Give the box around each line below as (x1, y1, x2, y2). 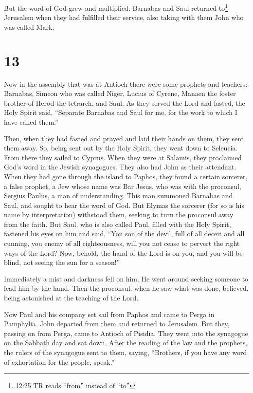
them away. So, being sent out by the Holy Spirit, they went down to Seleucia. (4, 143, 238, 153)
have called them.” (4, 116, 58, 127)
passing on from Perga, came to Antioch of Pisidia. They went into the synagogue (4, 328, 248, 338)
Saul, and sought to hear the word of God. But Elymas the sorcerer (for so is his (4, 200, 244, 210)
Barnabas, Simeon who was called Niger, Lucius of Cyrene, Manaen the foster (4, 88, 236, 98)
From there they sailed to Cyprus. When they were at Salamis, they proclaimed (4, 152, 242, 162)
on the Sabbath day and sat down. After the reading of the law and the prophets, (4, 337, 248, 348)
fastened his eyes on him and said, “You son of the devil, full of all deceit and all (4, 228, 245, 239)
